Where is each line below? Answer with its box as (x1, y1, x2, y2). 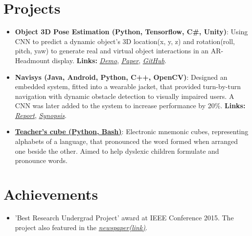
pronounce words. (15, 155, 68, 165)
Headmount (15, 55, 50, 65)
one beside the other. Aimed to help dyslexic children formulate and (15, 145, 219, 156)
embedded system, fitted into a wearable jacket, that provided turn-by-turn (15, 81, 241, 92)
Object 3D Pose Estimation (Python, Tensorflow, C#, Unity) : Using (15, 26, 248, 37)
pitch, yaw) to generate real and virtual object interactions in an (15, 46, 209, 56)
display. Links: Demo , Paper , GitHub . (52, 55, 166, 65)
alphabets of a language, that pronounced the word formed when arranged (15, 136, 238, 146)
